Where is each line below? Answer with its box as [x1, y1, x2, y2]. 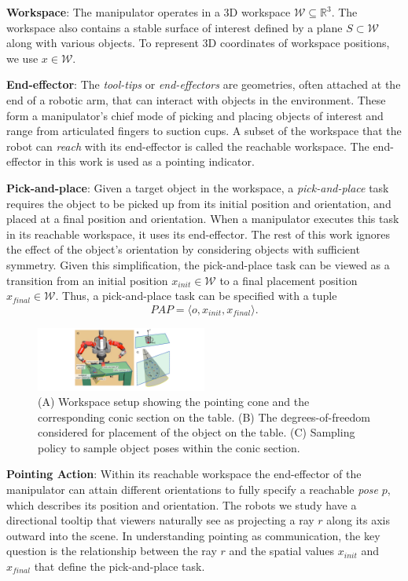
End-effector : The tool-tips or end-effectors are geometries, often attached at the [6, 76, 401, 93]
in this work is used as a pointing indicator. [45, 153, 255, 170]
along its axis [326, 512, 390, 528]
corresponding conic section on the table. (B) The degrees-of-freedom [38, 408, 370, 425]
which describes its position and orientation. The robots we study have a [6, 496, 357, 513]
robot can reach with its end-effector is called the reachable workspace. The [6, 137, 369, 154]
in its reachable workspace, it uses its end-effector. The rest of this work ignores [6, 225, 391, 242]
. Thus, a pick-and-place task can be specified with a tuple [55, 287, 337, 304]
